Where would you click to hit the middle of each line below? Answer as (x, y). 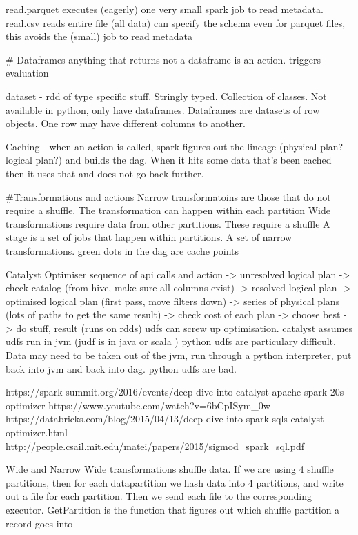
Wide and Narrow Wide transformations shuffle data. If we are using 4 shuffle (170, 469)
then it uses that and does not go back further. (105, 173)
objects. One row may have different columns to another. (126, 123)
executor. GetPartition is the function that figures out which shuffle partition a (173, 509)
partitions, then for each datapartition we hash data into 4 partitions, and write (175, 482)
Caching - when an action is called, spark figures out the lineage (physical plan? (175, 146)
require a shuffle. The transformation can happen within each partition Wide (168, 210)
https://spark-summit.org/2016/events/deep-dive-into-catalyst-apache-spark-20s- (176, 392)
